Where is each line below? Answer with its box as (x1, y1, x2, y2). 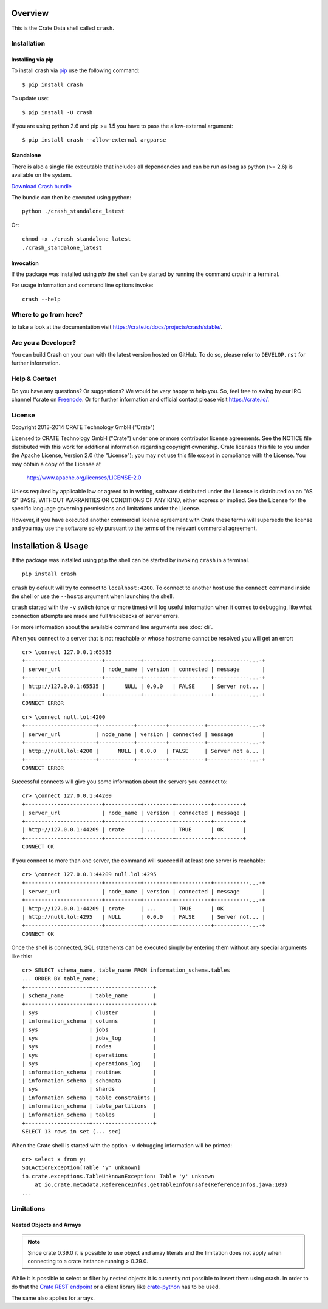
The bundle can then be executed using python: (11, 193, 132, 201)
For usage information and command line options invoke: (11, 281, 154, 289)
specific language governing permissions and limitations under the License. (11, 505, 200, 512)
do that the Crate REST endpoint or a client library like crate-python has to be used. (11, 1283, 220, 1291)
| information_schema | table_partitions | (22, 1103, 157, 1110)
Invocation (11, 259, 39, 267)
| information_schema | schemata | (22, 1077, 157, 1084)
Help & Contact (11, 374, 57, 383)
